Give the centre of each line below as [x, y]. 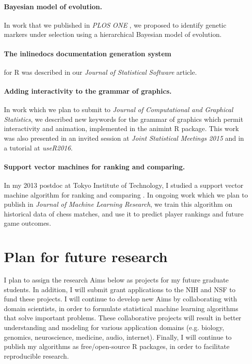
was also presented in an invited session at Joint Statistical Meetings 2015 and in [124, 138]
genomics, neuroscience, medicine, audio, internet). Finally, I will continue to [118, 337]
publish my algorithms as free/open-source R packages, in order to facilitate [117, 346]
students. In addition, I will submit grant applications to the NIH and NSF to [120, 289]
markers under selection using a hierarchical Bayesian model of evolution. [113, 34]
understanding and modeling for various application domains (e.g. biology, [114, 327]
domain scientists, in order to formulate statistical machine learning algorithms [121, 308]
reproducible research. [37, 356]
